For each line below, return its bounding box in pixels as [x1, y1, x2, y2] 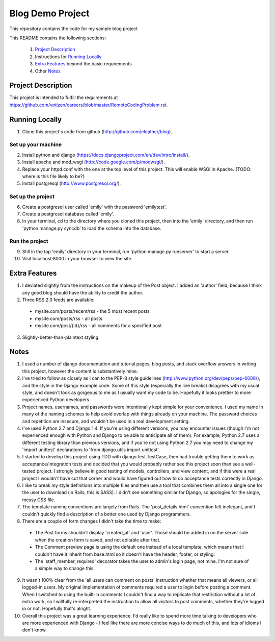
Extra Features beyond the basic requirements [35, 61, 132, 67]
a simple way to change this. [35, 565, 95, 572]
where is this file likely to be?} [22, 174, 85, 180]
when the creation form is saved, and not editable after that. [35, 536, 160, 543]
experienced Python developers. [22, 397, 91, 403]
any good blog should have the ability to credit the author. [22, 289, 144, 295]
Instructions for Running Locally [35, 54, 102, 60]
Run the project [9, 238, 48, 245]
